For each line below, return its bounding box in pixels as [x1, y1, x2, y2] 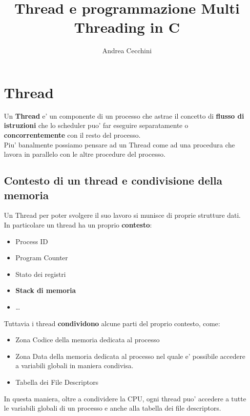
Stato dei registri [15, 269, 66, 279]
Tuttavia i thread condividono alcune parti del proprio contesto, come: [4, 318, 220, 328]
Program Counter [15, 252, 68, 263]
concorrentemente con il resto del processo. [4, 130, 141, 140]
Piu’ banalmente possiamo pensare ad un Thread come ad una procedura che [4, 139, 235, 149]
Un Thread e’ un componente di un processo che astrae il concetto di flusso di [4, 110, 244, 121]
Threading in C [74, 17, 180, 37]
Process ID [15, 236, 48, 246]
